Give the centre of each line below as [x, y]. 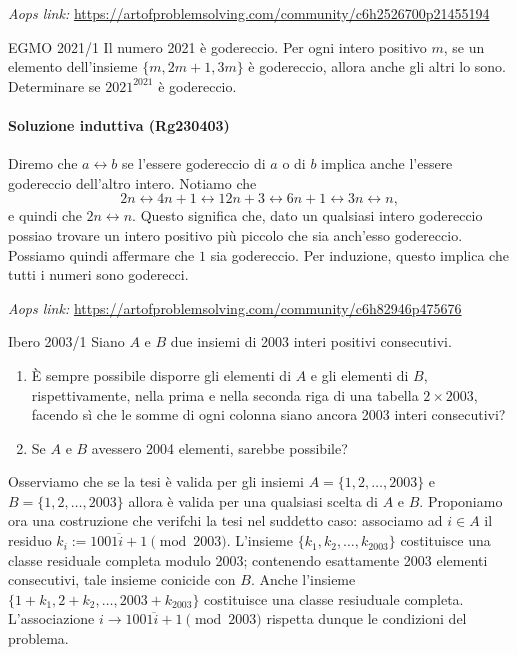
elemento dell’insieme [73, 66]
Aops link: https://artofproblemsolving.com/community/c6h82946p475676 [235, 307]
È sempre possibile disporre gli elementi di [161, 374]
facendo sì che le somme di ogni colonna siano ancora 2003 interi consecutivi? [268, 414]
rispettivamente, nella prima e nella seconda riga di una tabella [225, 394]
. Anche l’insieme [303, 579]
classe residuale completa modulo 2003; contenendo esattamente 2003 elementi [248, 559]
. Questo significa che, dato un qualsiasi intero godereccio [307, 215]
